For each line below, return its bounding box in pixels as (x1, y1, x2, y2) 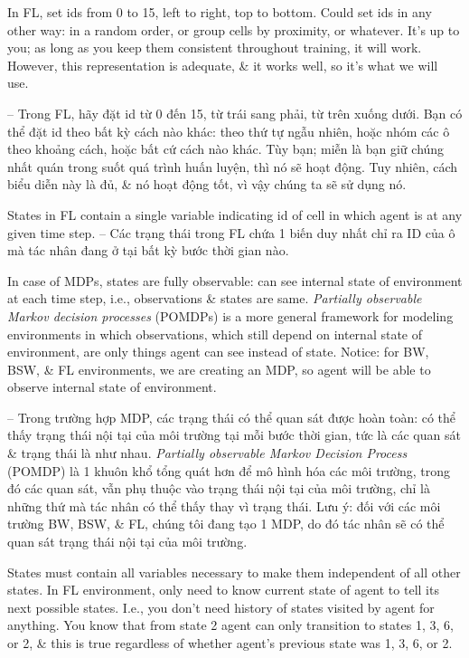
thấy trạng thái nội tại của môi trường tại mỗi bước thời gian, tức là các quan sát (7, 425, 461, 444)
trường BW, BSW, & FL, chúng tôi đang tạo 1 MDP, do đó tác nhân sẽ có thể (7, 514, 445, 533)
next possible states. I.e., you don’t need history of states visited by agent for (7, 597, 435, 616)
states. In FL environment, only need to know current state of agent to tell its (7, 580, 439, 599)
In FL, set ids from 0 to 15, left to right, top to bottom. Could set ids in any (7, 3, 432, 21)
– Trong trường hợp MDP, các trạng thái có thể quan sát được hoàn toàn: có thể (7, 407, 456, 426)
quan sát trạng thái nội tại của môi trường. (7, 532, 248, 551)
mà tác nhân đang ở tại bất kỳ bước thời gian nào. (7, 241, 289, 260)
